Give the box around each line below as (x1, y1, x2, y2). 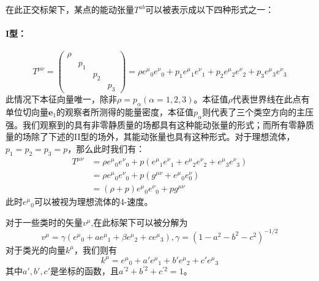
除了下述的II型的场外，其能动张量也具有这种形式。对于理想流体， (31, 130, 295, 143)
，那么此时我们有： (67, 142, 145, 155)
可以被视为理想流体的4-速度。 (34, 195, 153, 208)
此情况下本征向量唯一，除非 (6, 92, 117, 105)
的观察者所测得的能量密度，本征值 (56, 105, 194, 118)
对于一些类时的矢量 (6, 215, 83, 228)
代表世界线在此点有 (232, 92, 310, 105)
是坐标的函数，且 (50, 264, 119, 277)
